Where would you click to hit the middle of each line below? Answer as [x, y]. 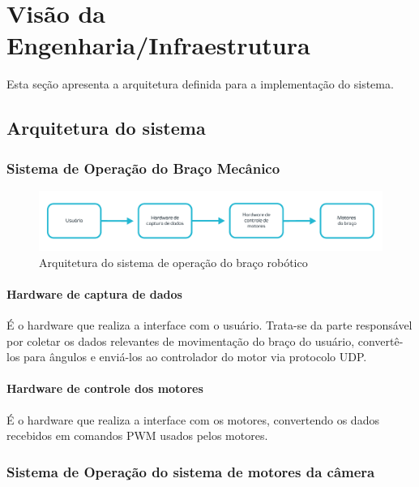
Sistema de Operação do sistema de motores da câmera [191, 471]
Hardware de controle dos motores [105, 388]
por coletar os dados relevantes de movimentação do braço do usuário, [181, 340]
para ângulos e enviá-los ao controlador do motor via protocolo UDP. [195, 357]
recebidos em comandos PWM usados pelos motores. [137, 435]
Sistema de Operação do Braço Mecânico [143, 168]
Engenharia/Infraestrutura [158, 45]
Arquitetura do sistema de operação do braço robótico [173, 262]
